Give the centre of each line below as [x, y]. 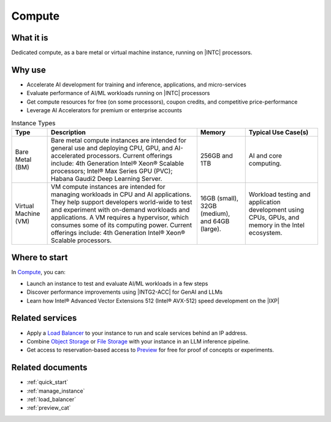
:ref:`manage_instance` [56, 391]
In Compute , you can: [38, 272]
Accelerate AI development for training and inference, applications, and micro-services [136, 84]
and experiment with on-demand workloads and [120, 210]
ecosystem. [265, 232]
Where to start [40, 258]
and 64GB [215, 221]
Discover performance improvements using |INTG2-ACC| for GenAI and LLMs [125, 292]
